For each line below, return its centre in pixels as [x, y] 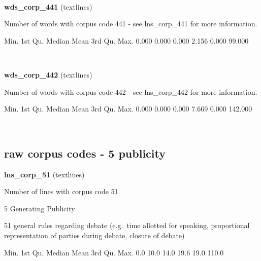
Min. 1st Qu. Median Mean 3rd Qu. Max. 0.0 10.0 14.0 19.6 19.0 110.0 [114, 252]
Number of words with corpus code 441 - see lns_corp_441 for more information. [131, 24]
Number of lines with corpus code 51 [61, 191]
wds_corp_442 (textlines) [48, 74]
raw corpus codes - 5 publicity [85, 153]
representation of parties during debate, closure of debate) [94, 235]
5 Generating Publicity [40, 208]
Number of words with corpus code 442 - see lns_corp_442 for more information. [131, 91]
